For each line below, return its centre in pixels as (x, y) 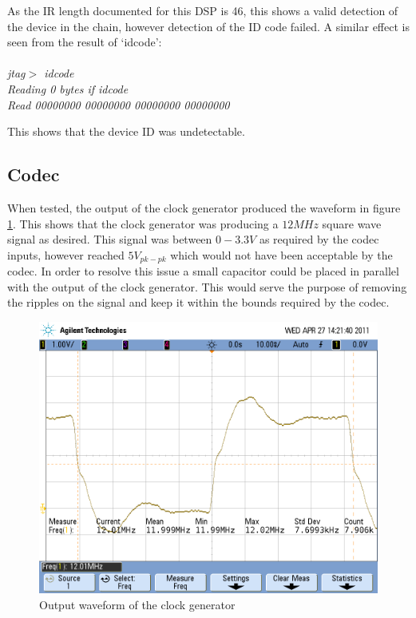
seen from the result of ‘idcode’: (85, 42)
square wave (352, 223)
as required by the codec (319, 239)
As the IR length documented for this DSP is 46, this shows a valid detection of (203, 10)
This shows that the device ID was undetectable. (126, 131)
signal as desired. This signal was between (110, 239)
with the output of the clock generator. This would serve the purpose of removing (207, 286)
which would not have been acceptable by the (281, 254)
